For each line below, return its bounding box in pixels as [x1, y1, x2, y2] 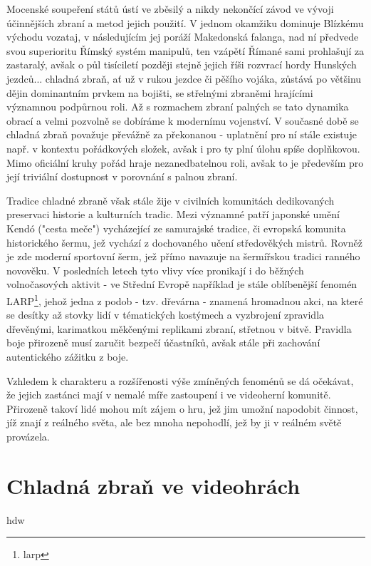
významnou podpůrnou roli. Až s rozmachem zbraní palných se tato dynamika [6, 99, 349, 114]
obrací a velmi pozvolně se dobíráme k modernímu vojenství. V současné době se [6, 113, 359, 128]
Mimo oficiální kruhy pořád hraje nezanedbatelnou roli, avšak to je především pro [6, 155, 364, 170]
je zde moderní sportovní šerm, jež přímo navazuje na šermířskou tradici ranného [6, 249, 360, 264]
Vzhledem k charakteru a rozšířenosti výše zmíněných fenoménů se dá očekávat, [6, 373, 354, 388]
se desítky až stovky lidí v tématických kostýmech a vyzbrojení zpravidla [6, 307, 325, 322]
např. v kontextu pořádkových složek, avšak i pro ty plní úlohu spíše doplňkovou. [6, 140, 360, 155]
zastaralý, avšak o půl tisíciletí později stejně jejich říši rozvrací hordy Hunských [6, 57, 357, 72]
